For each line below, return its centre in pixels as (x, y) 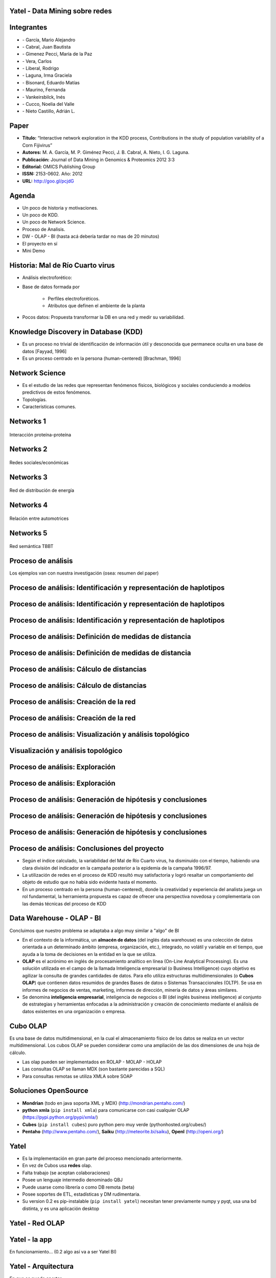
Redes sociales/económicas (39, 462)
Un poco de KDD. (40, 215)
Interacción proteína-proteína (40, 435)
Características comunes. (49, 407)
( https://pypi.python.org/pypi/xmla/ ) (60, 1117)
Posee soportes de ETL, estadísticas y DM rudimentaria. (81, 1194)
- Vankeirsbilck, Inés (44, 97)
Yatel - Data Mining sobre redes (61, 11)
